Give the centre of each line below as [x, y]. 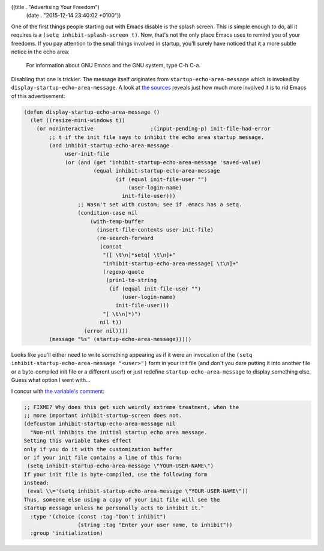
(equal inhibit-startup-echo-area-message [157, 171]
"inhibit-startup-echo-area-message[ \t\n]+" [171, 263]
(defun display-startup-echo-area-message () [92, 112]
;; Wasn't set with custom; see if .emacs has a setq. [160, 204]
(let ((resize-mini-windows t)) [78, 120]
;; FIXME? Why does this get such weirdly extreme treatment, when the [131, 407]
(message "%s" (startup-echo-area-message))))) [120, 339]
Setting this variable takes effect [78, 441]
